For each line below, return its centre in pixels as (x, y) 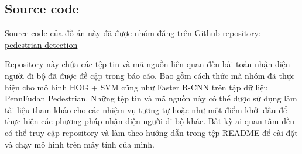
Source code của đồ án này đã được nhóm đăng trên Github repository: (133, 33)
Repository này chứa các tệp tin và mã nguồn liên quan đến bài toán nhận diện (147, 64)
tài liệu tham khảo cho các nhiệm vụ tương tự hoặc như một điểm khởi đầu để (146, 109)
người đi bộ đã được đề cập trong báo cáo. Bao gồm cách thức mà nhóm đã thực (150, 75)
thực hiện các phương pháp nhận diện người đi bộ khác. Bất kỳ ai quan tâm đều (150, 121)
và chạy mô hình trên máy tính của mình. (80, 144)
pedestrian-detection (41, 44)
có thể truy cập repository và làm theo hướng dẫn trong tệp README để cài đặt (151, 132)
